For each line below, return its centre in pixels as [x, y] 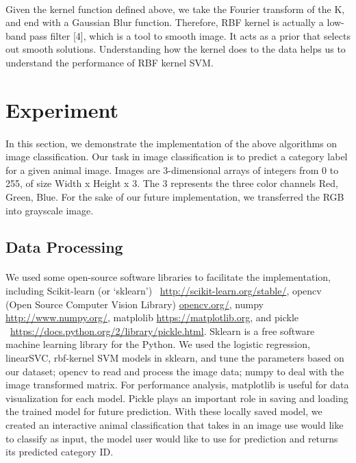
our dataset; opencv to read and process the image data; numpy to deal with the [175, 371]
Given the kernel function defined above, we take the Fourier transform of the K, [175, 9]
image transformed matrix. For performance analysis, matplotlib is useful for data [177, 385]
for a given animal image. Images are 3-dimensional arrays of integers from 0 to [172, 170]
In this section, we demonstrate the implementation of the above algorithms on [171, 143]
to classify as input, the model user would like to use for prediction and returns [172, 438]
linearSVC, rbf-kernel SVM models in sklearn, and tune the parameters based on [175, 358]
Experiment [62, 109]
